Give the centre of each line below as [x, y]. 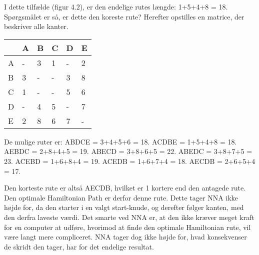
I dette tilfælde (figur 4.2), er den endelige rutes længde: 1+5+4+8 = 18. [116, 6]
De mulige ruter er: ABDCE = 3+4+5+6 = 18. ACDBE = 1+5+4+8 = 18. [120, 141]
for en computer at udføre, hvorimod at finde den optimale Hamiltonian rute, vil [127, 227]
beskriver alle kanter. [36, 26]
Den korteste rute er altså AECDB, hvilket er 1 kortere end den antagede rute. [125, 188]
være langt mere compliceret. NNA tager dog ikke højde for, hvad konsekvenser [125, 237]
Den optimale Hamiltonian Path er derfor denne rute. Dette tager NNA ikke [121, 197]
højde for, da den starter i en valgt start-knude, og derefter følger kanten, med [124, 207]
